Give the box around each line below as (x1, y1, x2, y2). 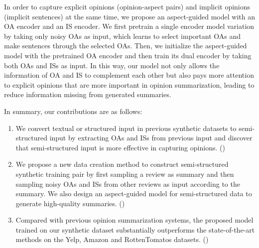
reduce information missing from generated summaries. (4, 89, 171, 100)
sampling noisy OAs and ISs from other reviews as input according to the (15, 178, 240, 189)
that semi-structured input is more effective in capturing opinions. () (15, 142, 225, 152)
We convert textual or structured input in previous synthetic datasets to (15, 123, 237, 133)
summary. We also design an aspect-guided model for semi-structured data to (15, 188, 252, 199)
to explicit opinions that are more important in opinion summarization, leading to (4, 79, 255, 90)
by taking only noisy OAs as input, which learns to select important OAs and (4, 30, 241, 41)
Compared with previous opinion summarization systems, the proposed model (15, 215, 254, 225)
